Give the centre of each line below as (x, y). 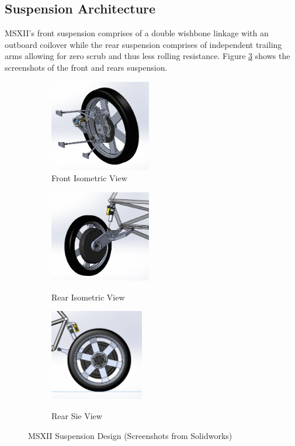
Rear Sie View (77, 416)
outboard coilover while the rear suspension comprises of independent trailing (143, 44)
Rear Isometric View (88, 297)
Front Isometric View (89, 178)
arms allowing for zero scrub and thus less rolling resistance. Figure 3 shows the (147, 56)
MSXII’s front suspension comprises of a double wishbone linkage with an (137, 33)
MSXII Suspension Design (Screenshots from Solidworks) (130, 435)
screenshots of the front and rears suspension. (86, 67)
